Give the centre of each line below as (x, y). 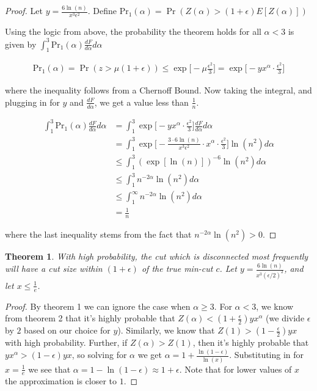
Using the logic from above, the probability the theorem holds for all (133, 31)
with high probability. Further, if (66, 342)
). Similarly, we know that (166, 330)
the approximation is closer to (61, 381)
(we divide (285, 318)
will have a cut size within (54, 269)
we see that (49, 369)
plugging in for (32, 102)
